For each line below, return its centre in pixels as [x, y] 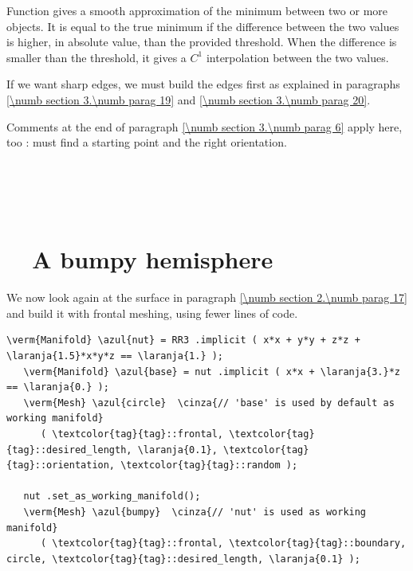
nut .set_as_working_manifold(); [112, 497]
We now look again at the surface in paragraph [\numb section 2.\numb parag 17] [207, 297]
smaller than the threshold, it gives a [96, 57]
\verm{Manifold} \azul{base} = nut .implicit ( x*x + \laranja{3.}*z [212, 372]
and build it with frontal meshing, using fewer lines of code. [152, 313]
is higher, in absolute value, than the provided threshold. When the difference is [202, 42]
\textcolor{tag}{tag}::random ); [209, 465]
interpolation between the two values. [297, 57]
